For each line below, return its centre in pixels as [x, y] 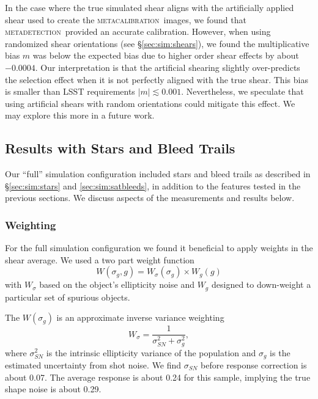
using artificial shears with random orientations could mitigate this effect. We [150, 103]
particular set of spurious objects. [68, 297]
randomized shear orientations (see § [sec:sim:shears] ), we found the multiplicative [157, 43]
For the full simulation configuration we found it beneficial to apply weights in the [159, 248]
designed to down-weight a [261, 284]
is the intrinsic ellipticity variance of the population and [151, 352]
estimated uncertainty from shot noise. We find [93, 365]
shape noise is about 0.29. [53, 389]
